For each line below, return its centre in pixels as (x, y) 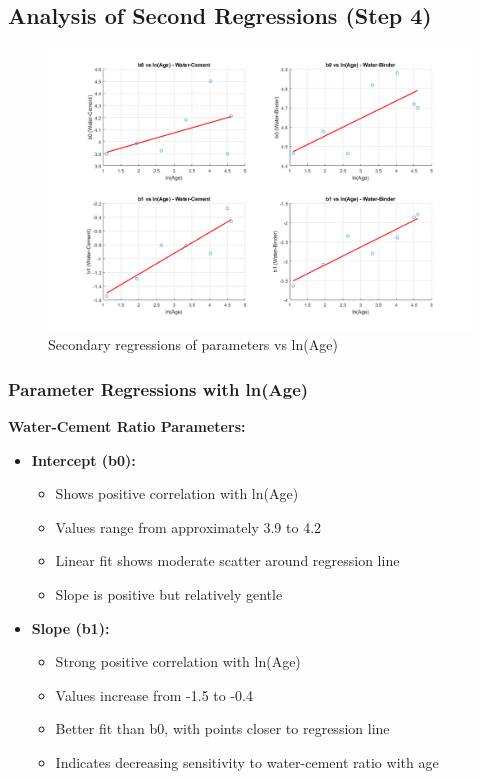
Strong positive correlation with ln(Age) (178, 661)
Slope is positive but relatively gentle (169, 593)
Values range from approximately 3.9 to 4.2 (188, 526)
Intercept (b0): (83, 459)
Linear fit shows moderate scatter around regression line (227, 560)
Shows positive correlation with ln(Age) (177, 493)
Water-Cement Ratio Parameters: (127, 426)
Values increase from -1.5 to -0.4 (154, 694)
